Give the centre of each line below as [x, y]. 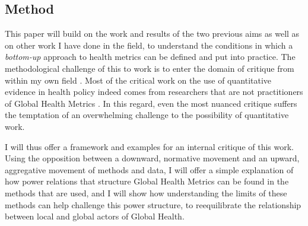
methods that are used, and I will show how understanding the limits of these [146, 192]
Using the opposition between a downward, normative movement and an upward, [152, 158]
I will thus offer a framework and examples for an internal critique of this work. [150, 146]
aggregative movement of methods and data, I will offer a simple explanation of [149, 169]
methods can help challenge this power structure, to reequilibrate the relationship [153, 204]
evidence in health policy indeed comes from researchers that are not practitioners [154, 92]
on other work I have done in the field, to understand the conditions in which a [149, 45]
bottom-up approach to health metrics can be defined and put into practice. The [150, 57]
